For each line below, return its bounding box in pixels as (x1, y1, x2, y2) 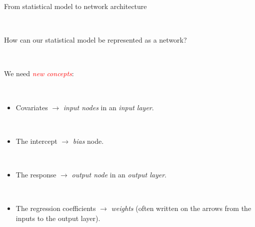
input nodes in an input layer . (63, 102, 154, 112)
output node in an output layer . (71, 169, 167, 179)
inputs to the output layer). (15, 212, 100, 223)
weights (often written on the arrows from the (111, 203, 251, 213)
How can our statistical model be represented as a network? (4, 35, 187, 45)
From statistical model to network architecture (4, 1, 147, 11)
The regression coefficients (15, 203, 96, 213)
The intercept (15, 135, 57, 146)
